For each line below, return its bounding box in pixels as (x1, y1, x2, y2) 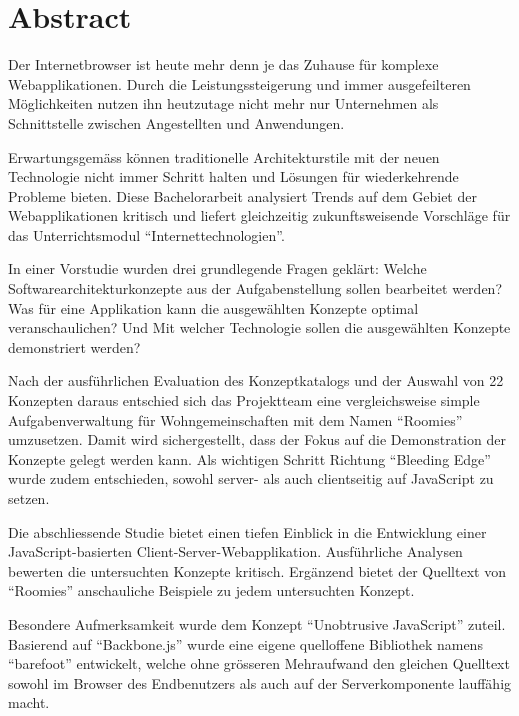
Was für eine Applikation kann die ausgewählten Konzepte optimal (8, 297, 419, 318)
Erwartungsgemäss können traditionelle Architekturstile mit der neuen (8, 146, 440, 167)
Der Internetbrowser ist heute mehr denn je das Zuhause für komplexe (8, 54, 439, 75)
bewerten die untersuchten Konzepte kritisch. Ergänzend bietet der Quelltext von (8, 560, 506, 581)
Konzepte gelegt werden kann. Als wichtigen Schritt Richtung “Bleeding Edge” (8, 448, 491, 469)
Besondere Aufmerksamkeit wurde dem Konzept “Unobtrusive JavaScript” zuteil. (8, 613, 506, 634)
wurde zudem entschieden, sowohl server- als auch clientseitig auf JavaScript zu (8, 468, 494, 489)
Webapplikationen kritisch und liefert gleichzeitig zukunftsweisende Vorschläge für (8, 205, 511, 226)
